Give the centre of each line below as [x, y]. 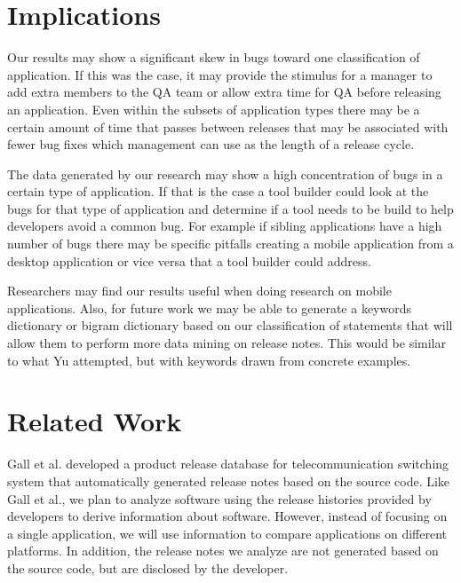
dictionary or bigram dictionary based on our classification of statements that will [230, 325]
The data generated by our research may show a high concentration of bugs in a [225, 173]
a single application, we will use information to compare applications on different [227, 533]
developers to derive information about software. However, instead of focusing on [227, 516]
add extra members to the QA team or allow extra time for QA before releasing [224, 92]
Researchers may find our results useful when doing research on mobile [199, 291]
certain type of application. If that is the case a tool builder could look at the [218, 191]
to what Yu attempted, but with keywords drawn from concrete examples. [209, 360]
